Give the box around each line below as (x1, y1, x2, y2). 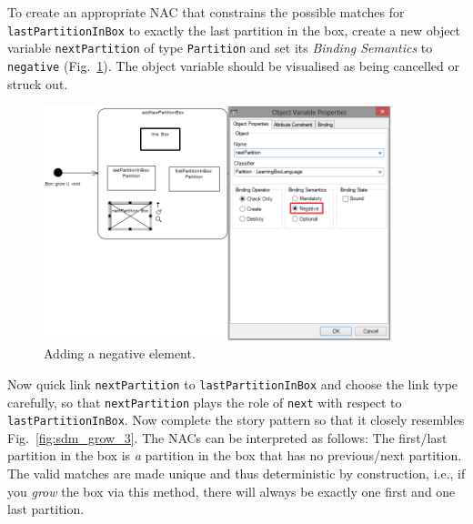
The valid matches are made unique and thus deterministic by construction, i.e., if (7, 464, 466, 483)
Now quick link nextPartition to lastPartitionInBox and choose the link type (7, 374, 458, 393)
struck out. (7, 74, 68, 93)
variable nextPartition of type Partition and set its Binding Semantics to (7, 38, 433, 57)
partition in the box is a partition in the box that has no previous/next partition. (7, 446, 462, 465)
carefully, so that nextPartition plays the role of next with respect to (7, 392, 402, 411)
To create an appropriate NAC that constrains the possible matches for (7, 3, 405, 21)
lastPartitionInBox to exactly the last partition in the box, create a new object (7, 20, 461, 39)
